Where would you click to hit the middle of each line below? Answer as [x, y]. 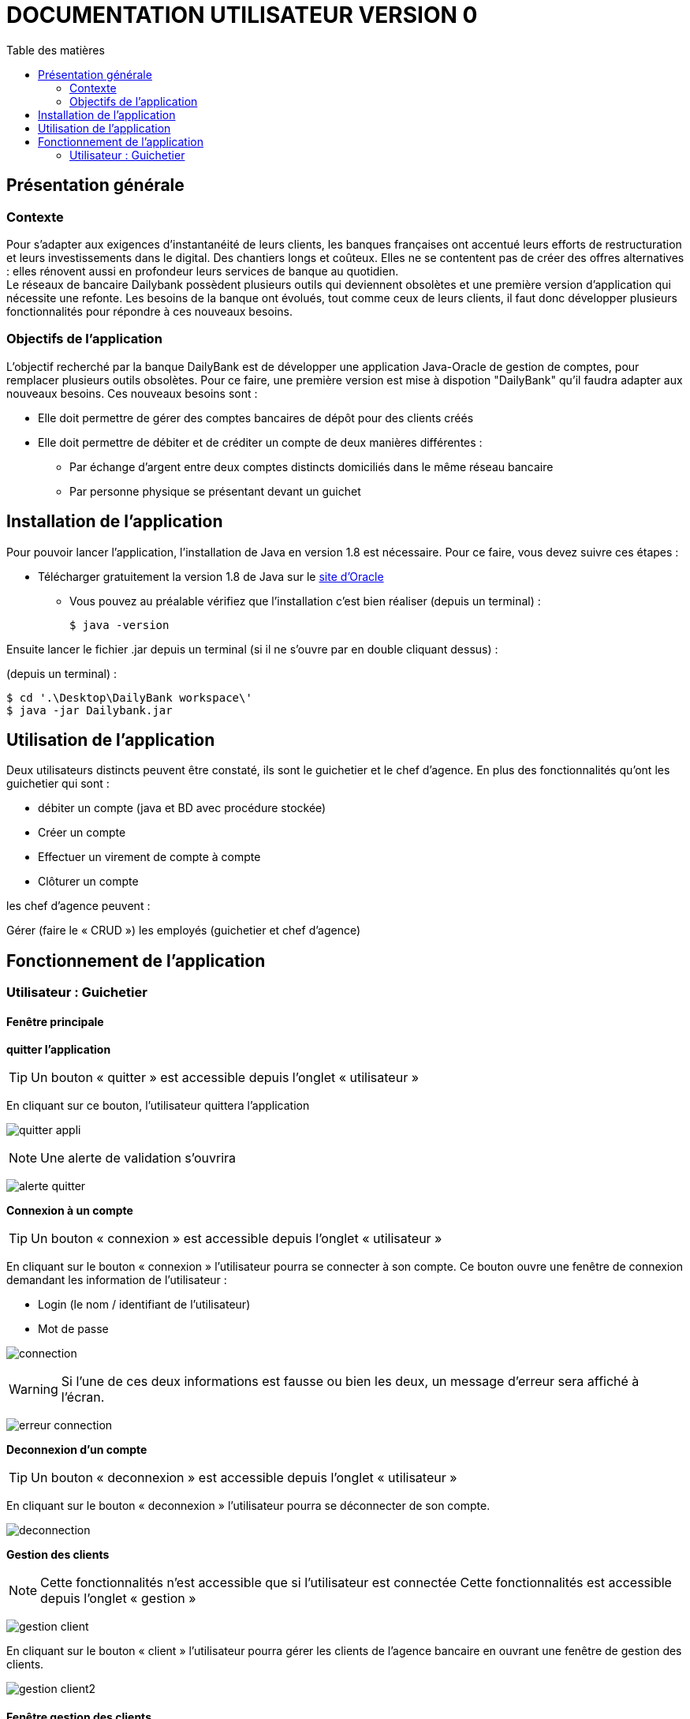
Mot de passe [73, 1329]
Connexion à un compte [70, 1211]
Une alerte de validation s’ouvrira [138, 1158]
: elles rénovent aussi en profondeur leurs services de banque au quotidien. [203, 271]
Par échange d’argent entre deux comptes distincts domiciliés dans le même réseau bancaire [311, 466]
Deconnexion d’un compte [77, 1450]
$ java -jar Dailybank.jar [90, 710]
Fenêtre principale [55, 1021]
